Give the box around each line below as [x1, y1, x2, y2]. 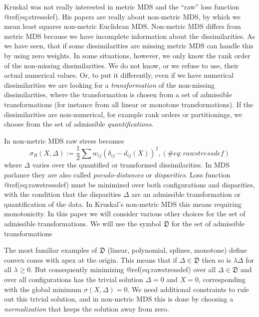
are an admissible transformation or [131, 189, 241, 199]
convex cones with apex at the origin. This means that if [4, 254, 177, 265]
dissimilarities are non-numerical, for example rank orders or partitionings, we [4, 109, 243, 119]
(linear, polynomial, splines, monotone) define [107, 245, 247, 255]
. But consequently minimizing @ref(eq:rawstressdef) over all [30, 264, 216, 275]
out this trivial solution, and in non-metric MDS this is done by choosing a [4, 294, 234, 304]
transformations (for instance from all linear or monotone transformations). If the [4, 99, 254, 109]
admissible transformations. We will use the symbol [4, 218, 161, 228]
